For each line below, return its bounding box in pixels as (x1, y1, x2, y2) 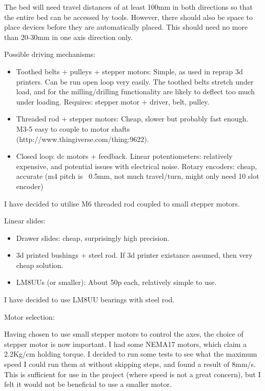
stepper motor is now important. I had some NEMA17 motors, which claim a (4, 338, 247, 349)
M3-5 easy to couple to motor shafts (16, 123, 130, 134)
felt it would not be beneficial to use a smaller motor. (4, 379, 172, 389)
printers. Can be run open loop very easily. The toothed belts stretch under (16, 76, 254, 87)
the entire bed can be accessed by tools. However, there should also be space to (4, 11, 253, 22)
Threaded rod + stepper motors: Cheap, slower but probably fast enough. (16, 113, 249, 124)
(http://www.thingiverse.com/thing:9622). (16, 133, 149, 144)
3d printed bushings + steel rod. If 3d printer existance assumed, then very (16, 250, 253, 260)
